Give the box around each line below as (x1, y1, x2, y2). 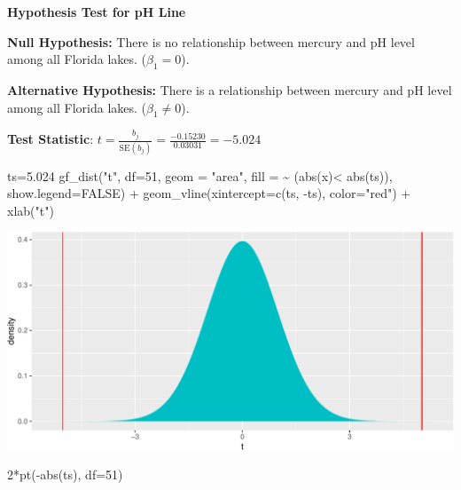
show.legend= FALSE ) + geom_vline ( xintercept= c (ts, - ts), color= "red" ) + (7, 184, 411, 202)
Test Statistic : (7, 130, 94, 148)
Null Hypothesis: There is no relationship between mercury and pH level (7, 32, 415, 51)
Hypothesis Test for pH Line (7, 3, 186, 20)
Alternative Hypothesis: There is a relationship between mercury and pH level (7, 80, 452, 99)
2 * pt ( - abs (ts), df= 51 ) (7, 465, 123, 484)
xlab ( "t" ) (7, 201, 54, 219)
